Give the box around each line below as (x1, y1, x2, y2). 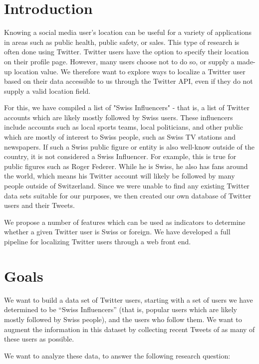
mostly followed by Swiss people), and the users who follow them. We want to (4, 314, 242, 324)
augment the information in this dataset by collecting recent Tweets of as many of (4, 324, 255, 334)
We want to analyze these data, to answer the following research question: (4, 350, 231, 361)
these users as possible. (4, 334, 74, 344)
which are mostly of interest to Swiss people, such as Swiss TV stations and (4, 132, 236, 142)
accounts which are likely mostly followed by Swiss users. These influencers (4, 112, 233, 122)
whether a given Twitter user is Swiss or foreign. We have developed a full (4, 226, 231, 237)
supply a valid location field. (4, 85, 91, 96)
